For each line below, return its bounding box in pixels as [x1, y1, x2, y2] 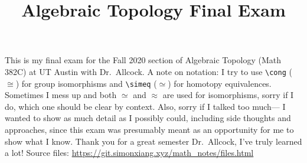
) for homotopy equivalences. [168, 77, 272, 89]
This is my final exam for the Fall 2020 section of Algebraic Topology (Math [5, 54, 281, 66]
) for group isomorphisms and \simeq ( [15, 77, 157, 89]
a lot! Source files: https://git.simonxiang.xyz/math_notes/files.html [5, 146, 254, 159]
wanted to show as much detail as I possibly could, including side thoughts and [5, 112, 291, 124]
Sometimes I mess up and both [5, 89, 117, 101]
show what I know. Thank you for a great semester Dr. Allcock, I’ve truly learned [5, 135, 302, 147]
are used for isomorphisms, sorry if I [162, 89, 294, 101]
